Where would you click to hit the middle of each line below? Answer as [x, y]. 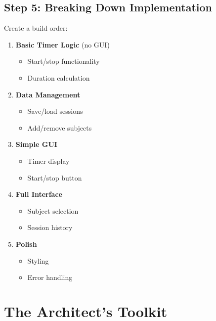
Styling [38, 260]
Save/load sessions [55, 111]
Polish [26, 244]
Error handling [50, 277]
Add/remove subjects [60, 127]
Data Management [48, 94]
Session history [50, 227]
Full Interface [39, 194]
